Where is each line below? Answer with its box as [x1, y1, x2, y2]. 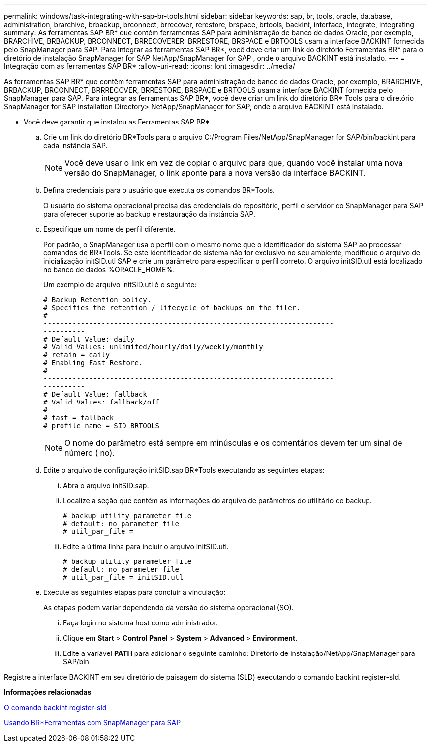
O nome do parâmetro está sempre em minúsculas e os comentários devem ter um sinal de [64, 438, 402, 448]
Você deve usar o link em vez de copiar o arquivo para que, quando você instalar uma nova [64, 158, 403, 168]
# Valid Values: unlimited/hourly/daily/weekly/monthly [43, 343, 263, 351]
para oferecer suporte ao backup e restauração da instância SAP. [43, 210, 255, 218]
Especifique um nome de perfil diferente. [43, 225, 176, 233]
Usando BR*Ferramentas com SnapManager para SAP [4, 718, 181, 727]
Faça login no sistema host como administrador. [63, 619, 218, 627]
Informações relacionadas [4, 688, 92, 696]
